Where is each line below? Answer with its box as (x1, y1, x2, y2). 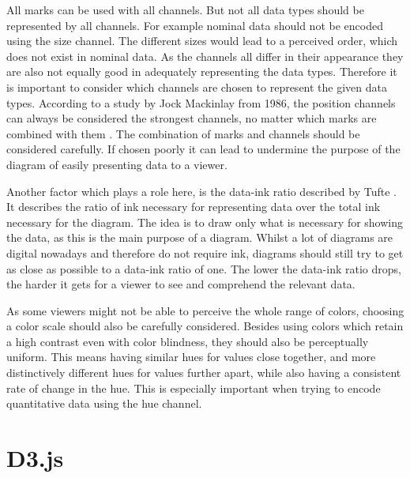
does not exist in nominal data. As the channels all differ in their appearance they (6, 47, 404, 64)
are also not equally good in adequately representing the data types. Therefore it (6, 63, 397, 80)
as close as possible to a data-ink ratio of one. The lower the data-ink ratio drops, (6, 260, 401, 277)
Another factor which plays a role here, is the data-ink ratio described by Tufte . (6, 183, 397, 199)
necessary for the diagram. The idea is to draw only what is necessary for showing (6, 213, 404, 230)
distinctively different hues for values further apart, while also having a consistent (6, 364, 401, 381)
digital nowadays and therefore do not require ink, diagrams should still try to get (6, 244, 404, 261)
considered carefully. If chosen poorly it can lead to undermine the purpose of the (6, 141, 401, 157)
